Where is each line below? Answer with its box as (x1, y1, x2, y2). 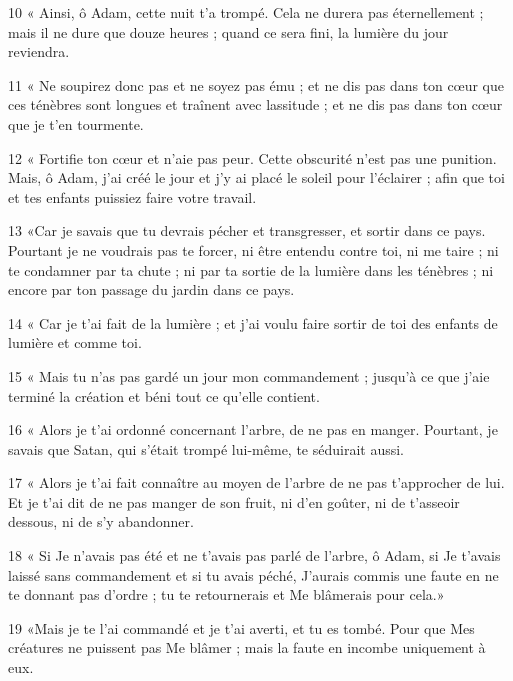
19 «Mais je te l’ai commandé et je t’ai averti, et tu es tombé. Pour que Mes (8, 617, 475, 638)
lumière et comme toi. (8, 332, 142, 353)
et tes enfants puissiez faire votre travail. (8, 186, 257, 207)
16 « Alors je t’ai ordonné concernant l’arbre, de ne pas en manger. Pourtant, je (8, 419, 498, 440)
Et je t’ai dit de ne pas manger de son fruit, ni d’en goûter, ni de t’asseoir (8, 491, 460, 512)
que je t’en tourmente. (8, 113, 144, 134)
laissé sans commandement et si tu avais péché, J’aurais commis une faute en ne (8, 564, 499, 585)
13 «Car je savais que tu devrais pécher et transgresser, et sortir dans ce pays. (8, 220, 486, 241)
